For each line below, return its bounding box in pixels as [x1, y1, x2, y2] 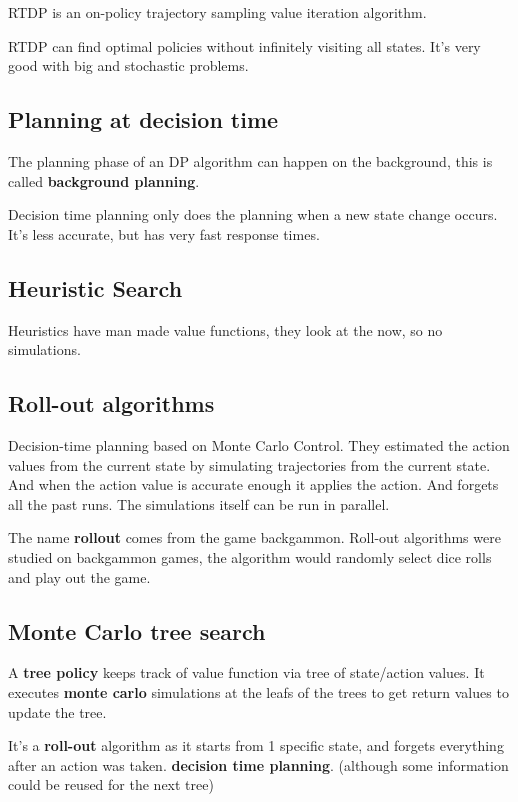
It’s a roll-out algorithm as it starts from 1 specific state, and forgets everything [8, 735, 504, 756]
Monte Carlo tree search [8, 615, 266, 646]
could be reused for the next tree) [8, 774, 214, 795]
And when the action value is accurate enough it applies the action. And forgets [8, 474, 499, 495]
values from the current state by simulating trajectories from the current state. [8, 454, 491, 475]
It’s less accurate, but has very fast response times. [8, 223, 320, 244]
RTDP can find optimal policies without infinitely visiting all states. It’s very [8, 35, 481, 56]
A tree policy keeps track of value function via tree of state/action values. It [8, 662, 485, 683]
